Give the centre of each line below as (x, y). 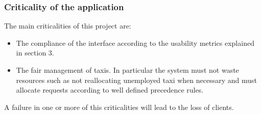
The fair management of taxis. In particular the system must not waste (127, 70)
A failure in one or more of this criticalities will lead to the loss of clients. (119, 107)
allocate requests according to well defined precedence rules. (110, 90)
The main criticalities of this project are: (68, 26)
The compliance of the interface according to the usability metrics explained (135, 42)
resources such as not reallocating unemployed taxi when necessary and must (137, 80)
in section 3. (35, 53)
